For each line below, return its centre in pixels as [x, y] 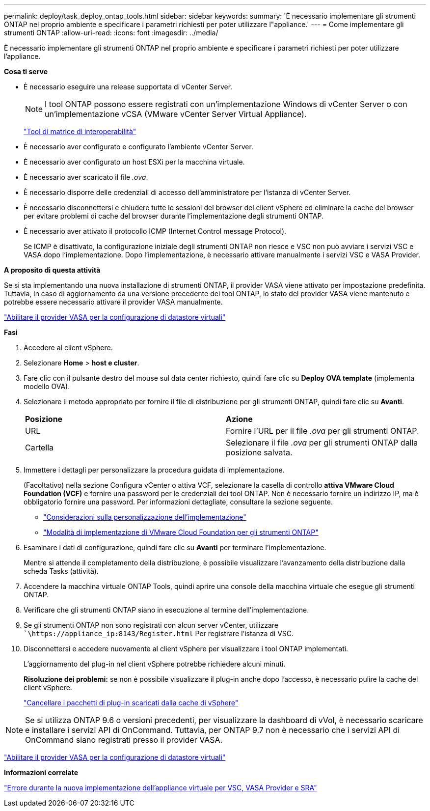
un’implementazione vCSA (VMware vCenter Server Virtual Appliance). [176, 114]
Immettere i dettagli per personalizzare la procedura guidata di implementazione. [154, 470]
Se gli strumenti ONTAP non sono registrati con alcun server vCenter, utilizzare [151, 625]
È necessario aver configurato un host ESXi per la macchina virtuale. [134, 162]
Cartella [40, 447]
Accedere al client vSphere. [68, 348]
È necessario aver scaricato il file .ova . [86, 177]
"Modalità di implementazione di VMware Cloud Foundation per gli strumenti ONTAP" [181, 532]
